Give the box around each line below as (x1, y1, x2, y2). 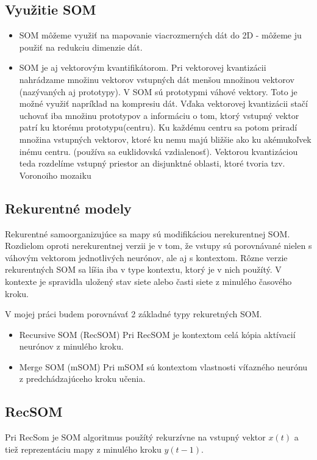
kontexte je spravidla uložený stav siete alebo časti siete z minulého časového (5, 275, 292, 287)
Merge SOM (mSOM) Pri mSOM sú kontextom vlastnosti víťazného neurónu (19, 360, 308, 373)
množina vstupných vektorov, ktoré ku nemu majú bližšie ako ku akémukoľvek (19, 132, 312, 145)
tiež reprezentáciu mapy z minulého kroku (5, 442, 162, 455)
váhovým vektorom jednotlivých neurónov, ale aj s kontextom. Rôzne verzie (5, 251, 288, 264)
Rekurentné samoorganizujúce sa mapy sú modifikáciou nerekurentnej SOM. (5, 227, 290, 240)
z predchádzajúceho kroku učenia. (19, 372, 146, 385)
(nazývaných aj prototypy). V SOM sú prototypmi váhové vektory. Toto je (19, 85, 297, 98)
